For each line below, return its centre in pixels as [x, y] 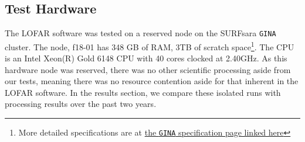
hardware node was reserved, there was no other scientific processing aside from [148, 69]
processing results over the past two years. [81, 104]
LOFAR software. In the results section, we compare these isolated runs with [143, 92]
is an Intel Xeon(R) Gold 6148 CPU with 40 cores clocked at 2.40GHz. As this [146, 58]
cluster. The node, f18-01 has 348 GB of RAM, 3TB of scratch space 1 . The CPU [150, 46]
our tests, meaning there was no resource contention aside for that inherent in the [152, 81]
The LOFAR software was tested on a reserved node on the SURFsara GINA [140, 33]
